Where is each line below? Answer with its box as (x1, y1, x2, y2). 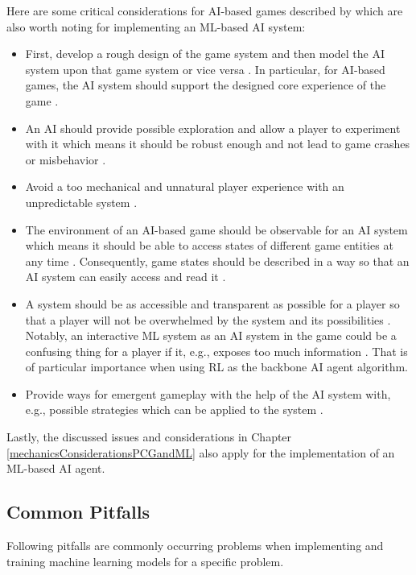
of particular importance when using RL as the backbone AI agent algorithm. (25, 358, 408, 375)
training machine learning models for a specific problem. (6, 552, 284, 569)
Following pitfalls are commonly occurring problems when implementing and (6, 537, 384, 554)
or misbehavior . (25, 151, 106, 168)
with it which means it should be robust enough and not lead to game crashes (25, 135, 410, 152)
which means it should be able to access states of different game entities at (25, 237, 393, 254)
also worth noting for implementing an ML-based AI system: (6, 18, 306, 35)
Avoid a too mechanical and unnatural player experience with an (25, 178, 344, 195)
